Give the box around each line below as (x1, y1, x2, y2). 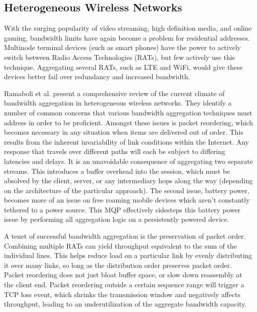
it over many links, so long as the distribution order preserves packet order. (4, 260, 232, 270)
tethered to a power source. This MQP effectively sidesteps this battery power (4, 204, 241, 214)
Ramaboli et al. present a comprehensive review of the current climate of (4, 88, 225, 98)
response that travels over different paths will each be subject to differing (4, 146, 225, 156)
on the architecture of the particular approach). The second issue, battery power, (4, 185, 250, 195)
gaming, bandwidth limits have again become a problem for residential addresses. (4, 32, 250, 43)
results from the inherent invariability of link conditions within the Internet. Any (4, 136, 249, 147)
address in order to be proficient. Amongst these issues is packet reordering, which (4, 117, 253, 127)
